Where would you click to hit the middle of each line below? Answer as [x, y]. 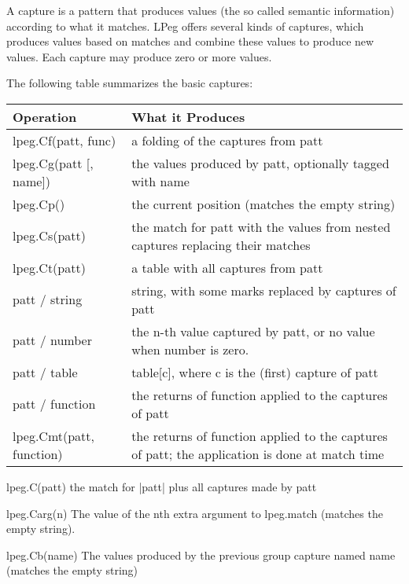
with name [160, 181]
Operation [45, 116]
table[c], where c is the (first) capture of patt [255, 372]
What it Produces [188, 116]
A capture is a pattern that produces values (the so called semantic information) [201, 10]
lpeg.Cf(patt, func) [64, 140]
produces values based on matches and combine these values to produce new [190, 41]
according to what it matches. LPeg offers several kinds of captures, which [185, 26]
